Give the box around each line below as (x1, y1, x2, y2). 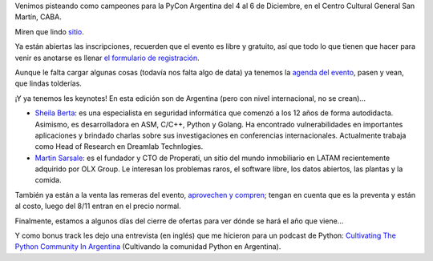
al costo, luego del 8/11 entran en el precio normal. (14, 201, 182, 211)
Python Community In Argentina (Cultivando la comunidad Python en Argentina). (14, 242, 281, 251)
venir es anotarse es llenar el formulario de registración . (14, 53, 200, 62)
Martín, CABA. (14, 12, 62, 22)
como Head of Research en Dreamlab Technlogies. (34, 142, 204, 151)
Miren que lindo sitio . (14, 26, 84, 36)
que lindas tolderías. (14, 78, 82, 88)
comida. (34, 175, 62, 185)
